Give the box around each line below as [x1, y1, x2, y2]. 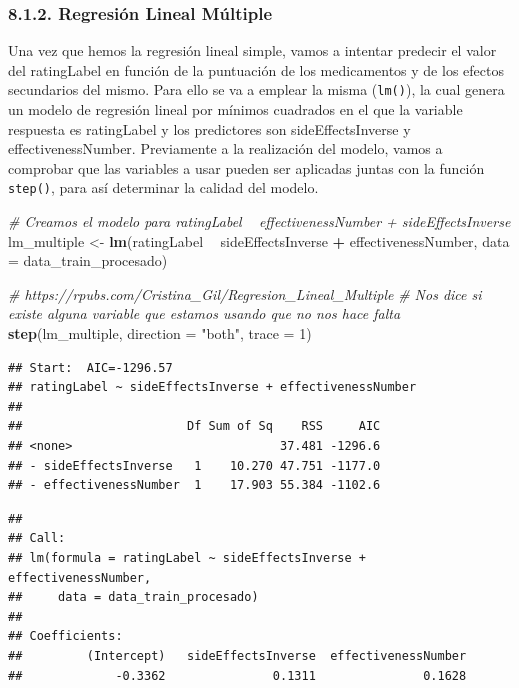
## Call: [8, 531, 66, 546]
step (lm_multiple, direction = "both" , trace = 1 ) [8, 323, 312, 344]
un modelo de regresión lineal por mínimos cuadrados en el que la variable [8, 99, 463, 120]
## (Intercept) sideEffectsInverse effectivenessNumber [8, 648, 467, 663]
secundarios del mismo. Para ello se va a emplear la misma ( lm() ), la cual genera [8, 79, 505, 100]
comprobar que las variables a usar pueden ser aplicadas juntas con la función [8, 157, 485, 178]
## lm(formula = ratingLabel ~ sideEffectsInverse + [8, 551, 366, 565]
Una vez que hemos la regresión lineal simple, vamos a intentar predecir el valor [8, 40, 497, 61]
